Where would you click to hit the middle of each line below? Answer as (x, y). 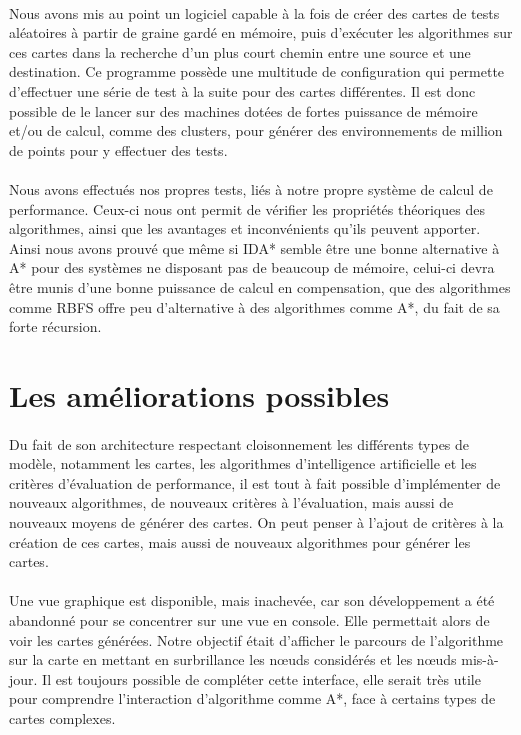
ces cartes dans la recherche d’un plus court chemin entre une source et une (240, 51)
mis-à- (480, 659)
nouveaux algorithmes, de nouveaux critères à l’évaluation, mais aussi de (231, 502)
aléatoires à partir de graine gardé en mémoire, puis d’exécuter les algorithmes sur (261, 32)
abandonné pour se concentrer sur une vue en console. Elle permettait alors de (249, 620)
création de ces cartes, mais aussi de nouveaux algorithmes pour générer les (240, 541)
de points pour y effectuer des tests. (118, 149)
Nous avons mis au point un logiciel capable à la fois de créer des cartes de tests (254, 12)
